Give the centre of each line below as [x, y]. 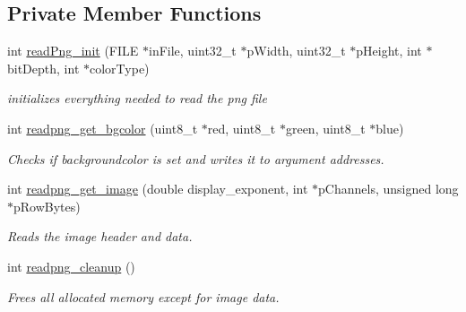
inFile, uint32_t [192, 51]
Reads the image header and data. [100, 236]
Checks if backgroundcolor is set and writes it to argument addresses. [196, 158]
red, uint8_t [242, 128]
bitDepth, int [43, 68]
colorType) [120, 68]
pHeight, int [389, 51]
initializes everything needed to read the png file [137, 98]
